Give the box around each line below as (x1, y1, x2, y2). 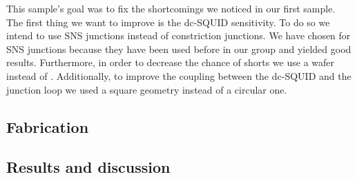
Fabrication (6, 116, 89, 137)
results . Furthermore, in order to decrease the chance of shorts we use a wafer (6, 55, 335, 70)
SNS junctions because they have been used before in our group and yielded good (6, 41, 351, 56)
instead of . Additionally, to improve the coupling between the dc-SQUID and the (6, 68, 351, 83)
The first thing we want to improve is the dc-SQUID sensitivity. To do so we (6, 14, 330, 29)
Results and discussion (6, 156, 171, 178)
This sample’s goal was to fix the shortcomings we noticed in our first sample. (6, 1, 336, 15)
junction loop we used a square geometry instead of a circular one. (6, 82, 287, 96)
